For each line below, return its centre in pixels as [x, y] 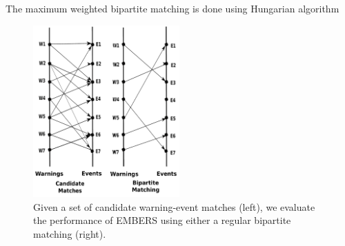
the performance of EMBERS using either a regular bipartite [162, 220]
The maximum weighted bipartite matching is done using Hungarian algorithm [172, 8]
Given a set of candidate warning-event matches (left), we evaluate [174, 206]
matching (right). [70, 233]
